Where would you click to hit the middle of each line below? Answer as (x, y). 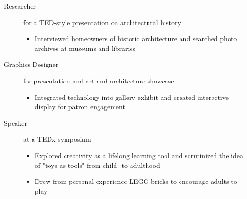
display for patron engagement (80, 107)
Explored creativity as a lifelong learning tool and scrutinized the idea (139, 155)
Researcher (20, 6)
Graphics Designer (31, 64)
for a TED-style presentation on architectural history (102, 22)
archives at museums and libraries (85, 48)
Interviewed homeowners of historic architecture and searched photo (136, 39)
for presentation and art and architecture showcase (99, 80)
